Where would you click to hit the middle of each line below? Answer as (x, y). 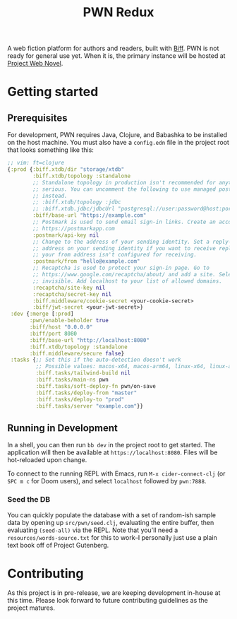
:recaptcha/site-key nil (69, 288)
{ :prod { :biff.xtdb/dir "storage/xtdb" (66, 170)
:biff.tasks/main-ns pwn (72, 380)
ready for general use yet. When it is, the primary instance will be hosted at (116, 56)
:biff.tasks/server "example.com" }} (89, 406)
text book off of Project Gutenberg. (58, 545)
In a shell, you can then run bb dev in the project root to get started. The (111, 445)
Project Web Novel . (35, 64)
